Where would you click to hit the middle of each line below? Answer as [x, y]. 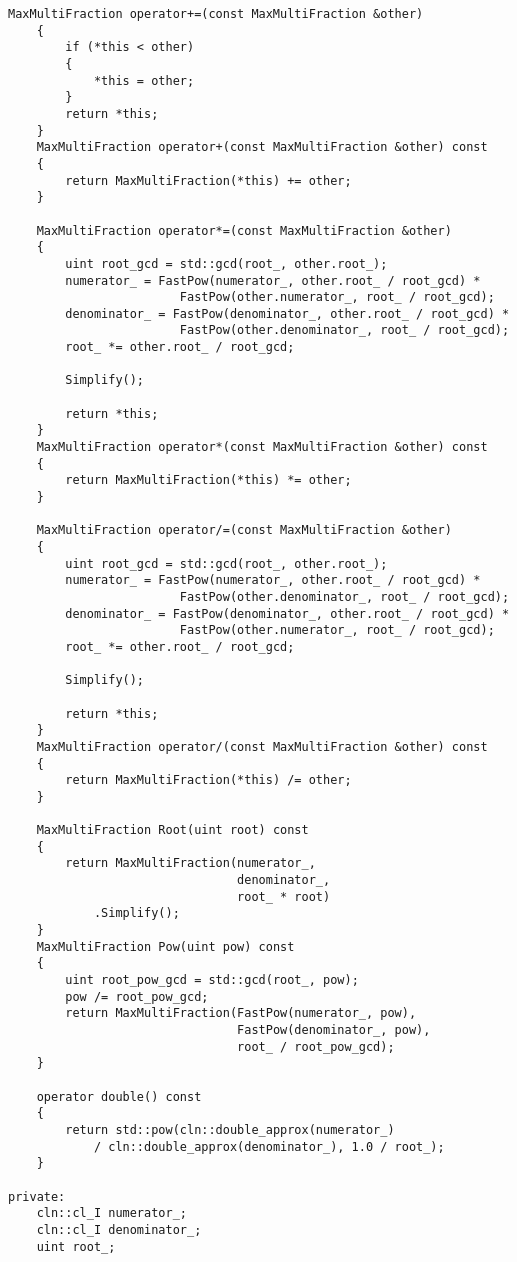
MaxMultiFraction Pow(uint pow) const [165, 946]
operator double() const [119, 1096]
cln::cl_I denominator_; [119, 1229]
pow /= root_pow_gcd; [137, 996]
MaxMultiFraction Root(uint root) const [172, 830]
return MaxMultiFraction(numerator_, [190, 863]
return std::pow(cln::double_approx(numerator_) [230, 1129]
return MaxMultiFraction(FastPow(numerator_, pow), [241, 1013]
